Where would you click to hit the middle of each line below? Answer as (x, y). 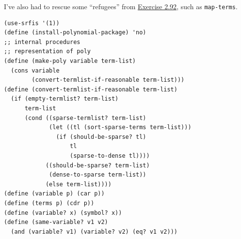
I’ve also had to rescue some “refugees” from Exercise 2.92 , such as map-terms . (121, 6)
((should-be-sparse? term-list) (97, 165)
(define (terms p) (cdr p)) (49, 203)
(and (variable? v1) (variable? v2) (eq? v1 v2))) (94, 232)
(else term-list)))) (78, 184)
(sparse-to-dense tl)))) (110, 156)
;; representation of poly (47, 52)
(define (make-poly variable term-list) (70, 61)
